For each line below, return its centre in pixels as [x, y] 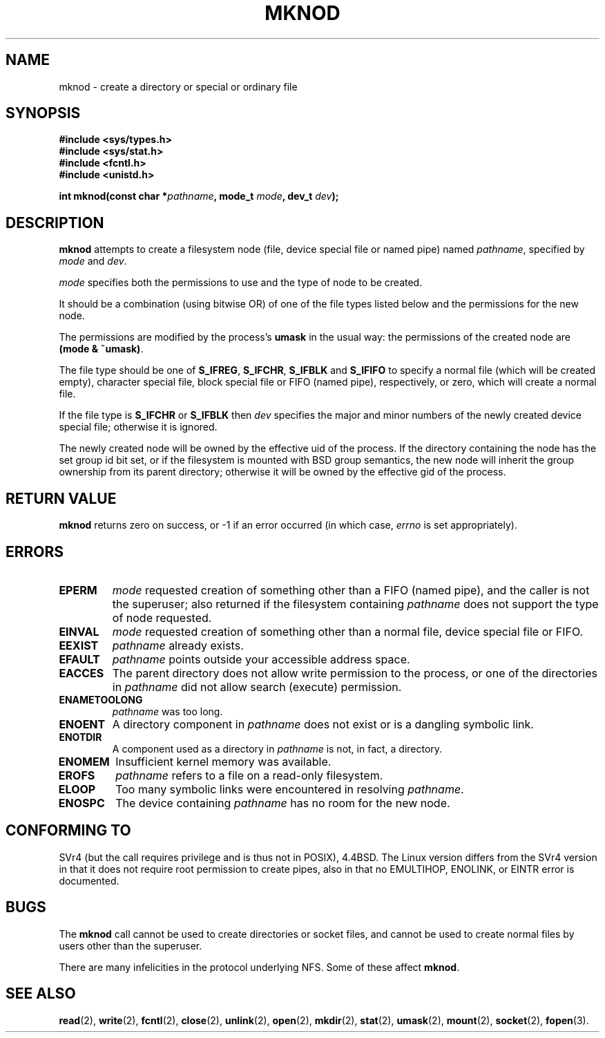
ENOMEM [84, 761]
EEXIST [79, 645]
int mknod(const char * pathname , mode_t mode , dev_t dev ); [199, 196]
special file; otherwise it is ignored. [138, 427]
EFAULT [79, 659]
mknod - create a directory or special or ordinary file [178, 86]
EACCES [81, 673]
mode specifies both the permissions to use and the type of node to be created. [241, 283]
